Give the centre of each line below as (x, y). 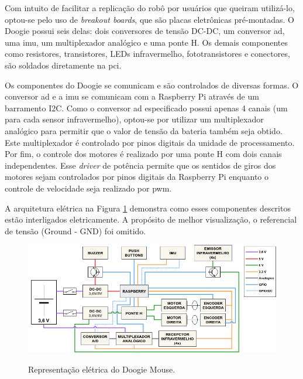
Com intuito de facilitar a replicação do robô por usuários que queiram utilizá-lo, (150, 8)
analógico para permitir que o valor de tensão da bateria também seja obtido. (144, 130)
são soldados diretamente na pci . (63, 65)
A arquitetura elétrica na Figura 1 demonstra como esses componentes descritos (148, 208)
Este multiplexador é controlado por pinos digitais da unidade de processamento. (150, 142)
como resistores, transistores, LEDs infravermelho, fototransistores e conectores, (147, 54)
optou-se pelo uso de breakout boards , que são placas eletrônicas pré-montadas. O (149, 19)
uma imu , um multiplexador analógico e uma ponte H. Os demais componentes (147, 42)
